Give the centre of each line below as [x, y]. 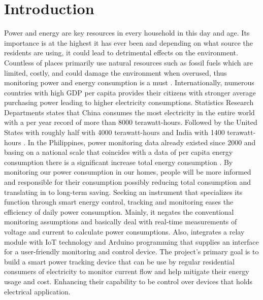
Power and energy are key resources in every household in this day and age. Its [127, 33]
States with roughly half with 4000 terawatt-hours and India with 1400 [114, 132]
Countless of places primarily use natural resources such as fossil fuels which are [128, 62]
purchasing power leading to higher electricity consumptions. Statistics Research [129, 102]
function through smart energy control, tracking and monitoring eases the [119, 202]
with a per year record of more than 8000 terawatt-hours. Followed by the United [131, 122]
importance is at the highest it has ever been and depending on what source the [129, 42]
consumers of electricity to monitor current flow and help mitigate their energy [127, 271]
